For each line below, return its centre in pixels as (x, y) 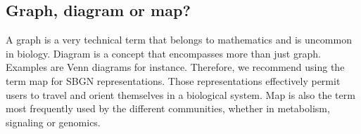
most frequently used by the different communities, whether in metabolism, (168, 108)
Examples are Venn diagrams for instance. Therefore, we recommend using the (175, 67)
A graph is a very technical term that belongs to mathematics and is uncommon (179, 40)
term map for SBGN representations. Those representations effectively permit (173, 80)
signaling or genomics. (53, 122)
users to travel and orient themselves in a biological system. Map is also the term (180, 94)
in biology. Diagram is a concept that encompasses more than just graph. (163, 53)
